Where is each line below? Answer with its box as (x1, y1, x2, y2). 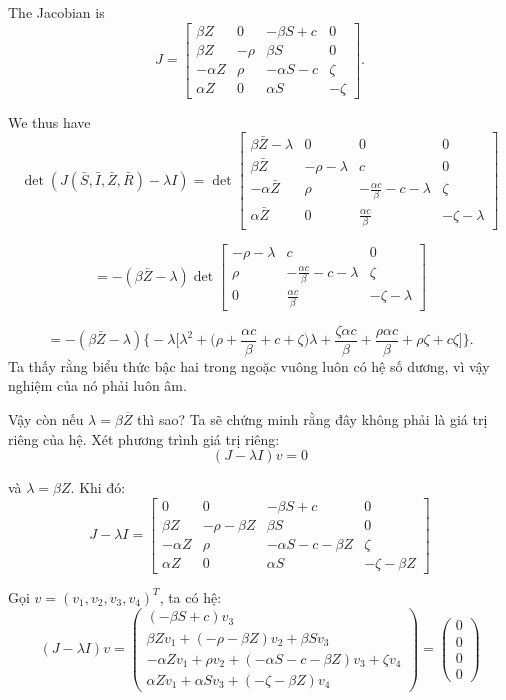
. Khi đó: (70, 477, 126, 498)
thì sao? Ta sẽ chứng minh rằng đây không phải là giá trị (137, 408, 488, 429)
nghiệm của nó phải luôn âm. (8, 375, 187, 396)
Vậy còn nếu (8, 408, 84, 429)
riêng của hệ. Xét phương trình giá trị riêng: (8, 428, 280, 449)
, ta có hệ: (159, 586, 222, 607)
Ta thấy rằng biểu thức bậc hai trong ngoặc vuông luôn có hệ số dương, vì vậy (8, 355, 490, 376)
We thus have (8, 111, 91, 132)
